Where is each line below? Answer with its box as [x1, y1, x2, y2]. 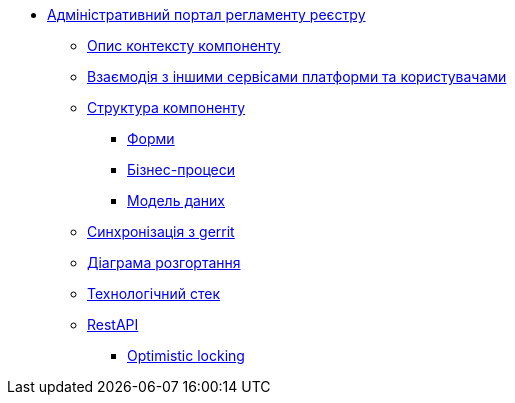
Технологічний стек [87, 285, 220, 302]
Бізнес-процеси [127, 161, 235, 178]
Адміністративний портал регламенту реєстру [47, 6, 366, 23]
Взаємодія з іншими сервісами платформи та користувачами [87, 68, 507, 85]
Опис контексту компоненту [87, 37, 281, 54]
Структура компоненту [87, 99, 246, 116]
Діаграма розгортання [87, 254, 241, 271]
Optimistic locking [127, 347, 245, 364]
